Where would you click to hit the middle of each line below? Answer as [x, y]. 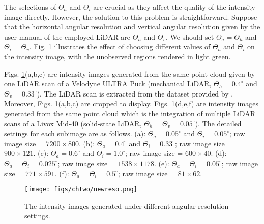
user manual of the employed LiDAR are [67, 36]
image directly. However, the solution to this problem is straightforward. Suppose [131, 17]
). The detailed [218, 123]
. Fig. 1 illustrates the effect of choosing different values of [120, 46]
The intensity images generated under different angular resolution [127, 205]
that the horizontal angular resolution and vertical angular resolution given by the [132, 27]
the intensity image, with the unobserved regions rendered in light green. [118, 56]
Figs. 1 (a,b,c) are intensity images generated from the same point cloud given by [130, 73]
